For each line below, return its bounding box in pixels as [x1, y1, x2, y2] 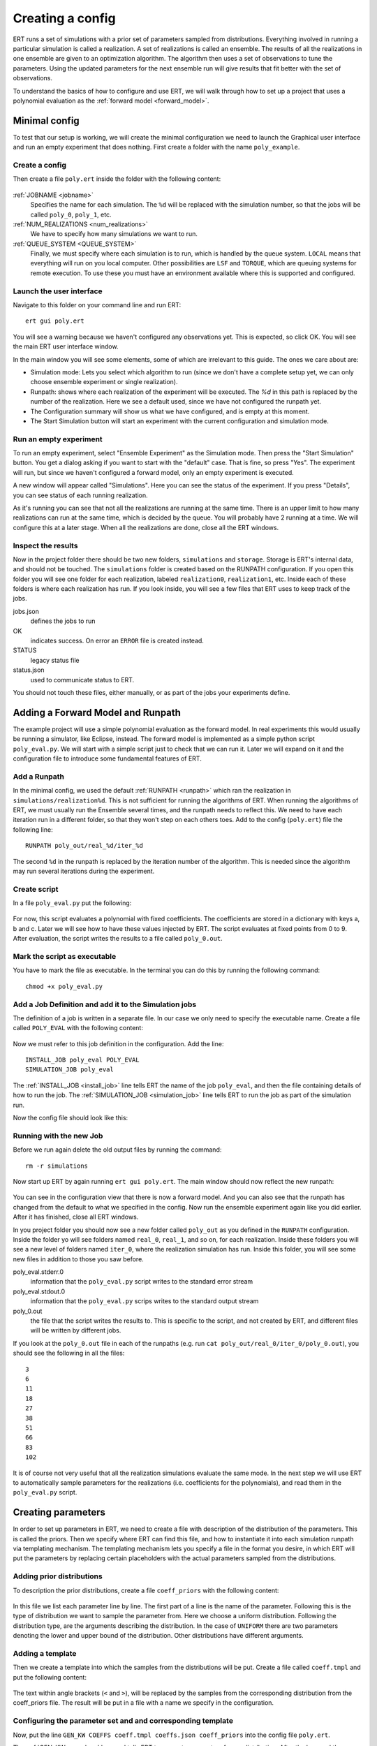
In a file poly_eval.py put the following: [13, 899, 132, 907]
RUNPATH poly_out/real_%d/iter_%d [25, 842, 143, 850]
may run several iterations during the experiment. [13, 867, 155, 875]
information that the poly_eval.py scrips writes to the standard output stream [30, 1297, 259, 1305]
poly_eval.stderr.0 [13, 1268, 64, 1276]
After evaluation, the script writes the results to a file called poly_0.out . [13, 934, 223, 943]
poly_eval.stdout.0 [13, 1287, 66, 1296]
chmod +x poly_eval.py [25, 982, 103, 990]
